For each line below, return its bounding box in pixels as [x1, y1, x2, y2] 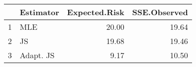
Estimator [20, 6, 59, 18]
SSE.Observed [132, 6, 188, 18]
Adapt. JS [20, 49, 55, 61]
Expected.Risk [67, 6, 124, 18]
